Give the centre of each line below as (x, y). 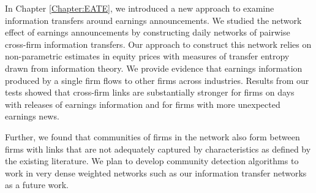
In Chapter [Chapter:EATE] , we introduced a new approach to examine (140, 8)
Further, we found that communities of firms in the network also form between (152, 136)
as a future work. (37, 185)
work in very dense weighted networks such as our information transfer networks (156, 172)
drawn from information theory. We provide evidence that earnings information (154, 68)
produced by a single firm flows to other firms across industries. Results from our (157, 80)
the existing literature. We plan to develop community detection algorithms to (152, 161)
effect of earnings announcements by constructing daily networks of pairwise (148, 32)
